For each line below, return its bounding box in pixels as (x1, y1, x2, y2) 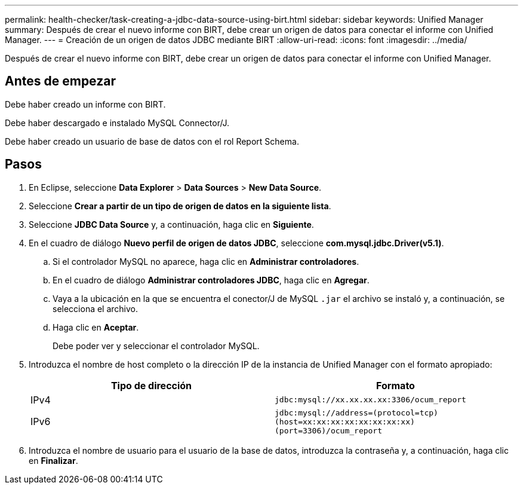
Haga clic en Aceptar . (53, 322, 139, 332)
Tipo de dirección (110, 379, 192, 392)
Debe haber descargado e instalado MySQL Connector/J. (5, 117, 230, 128)
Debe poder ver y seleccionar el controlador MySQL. (53, 340, 260, 351)
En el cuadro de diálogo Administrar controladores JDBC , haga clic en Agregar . (53, 274, 370, 285)
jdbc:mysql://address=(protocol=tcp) (275, 408, 438, 417)
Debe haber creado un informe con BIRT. (5, 99, 166, 109)
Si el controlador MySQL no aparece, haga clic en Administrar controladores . (53, 256, 359, 267)
